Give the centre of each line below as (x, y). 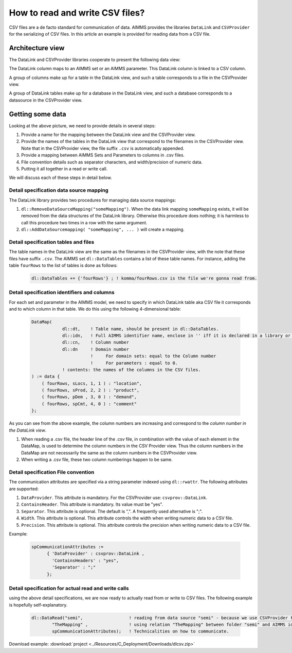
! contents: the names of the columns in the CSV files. (131, 370)
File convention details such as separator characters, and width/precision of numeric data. (112, 162)
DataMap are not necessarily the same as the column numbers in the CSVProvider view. (109, 453)
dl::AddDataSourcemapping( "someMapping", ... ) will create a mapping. (103, 230)
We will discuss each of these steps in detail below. (60, 178)
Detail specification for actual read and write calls (69, 588)
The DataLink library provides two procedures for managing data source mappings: (92, 200)
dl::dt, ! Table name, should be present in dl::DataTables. (140, 329)
